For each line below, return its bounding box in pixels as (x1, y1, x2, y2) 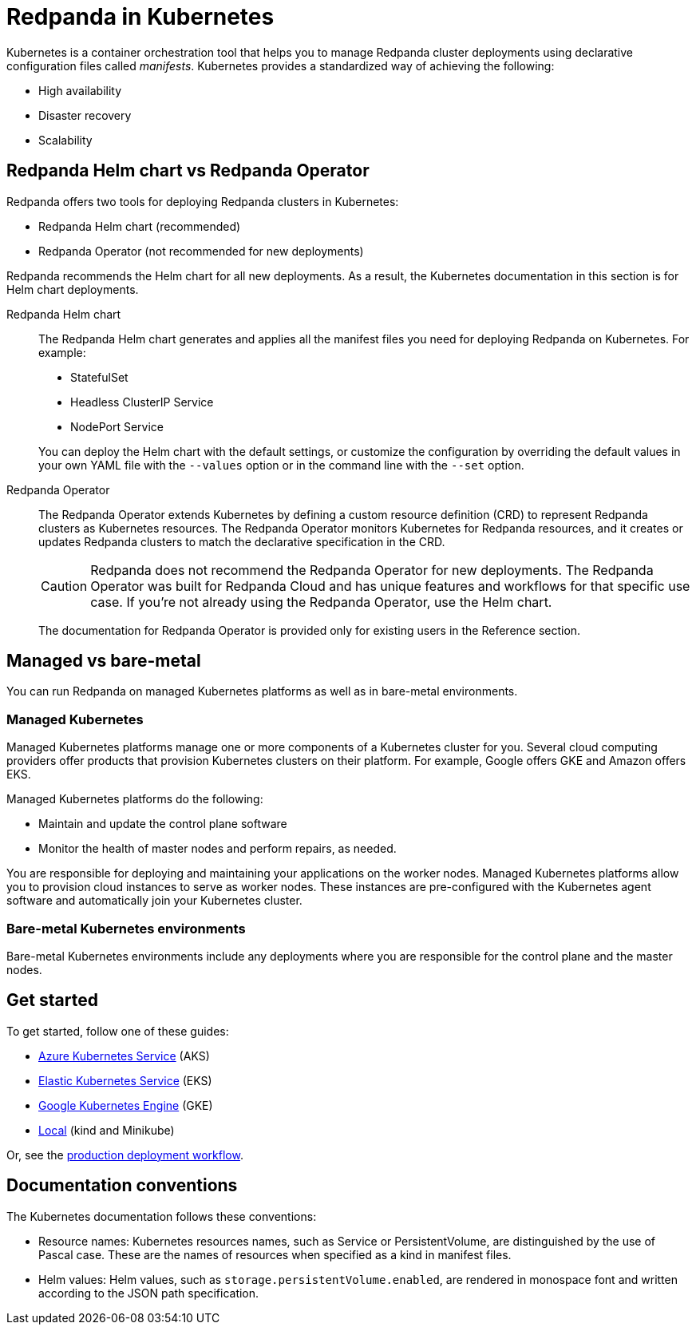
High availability (38, 83, 122, 97)
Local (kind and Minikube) (38, 1123, 175, 1137)
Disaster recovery (38, 108, 132, 122)
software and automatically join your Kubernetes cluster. (6, 893, 303, 908)
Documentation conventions (6, 1175, 238, 1196)
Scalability (38, 133, 93, 147)
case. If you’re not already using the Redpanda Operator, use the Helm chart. (90, 593, 552, 610)
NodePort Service (70, 419, 164, 434)
